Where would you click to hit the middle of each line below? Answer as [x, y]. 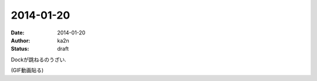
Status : [20, 49]
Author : [21, 40]
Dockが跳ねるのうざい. [39, 59]
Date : [18, 33]
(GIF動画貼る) [27, 71]
